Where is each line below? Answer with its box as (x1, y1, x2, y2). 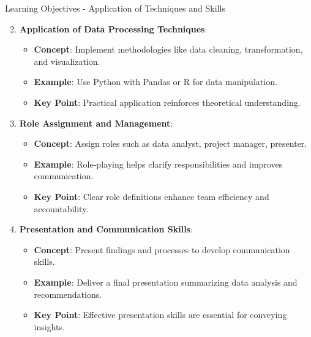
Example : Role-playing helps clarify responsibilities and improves (34, 157, 283, 170)
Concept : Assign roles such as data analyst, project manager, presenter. (34, 137, 307, 150)
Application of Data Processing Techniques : (19, 22, 208, 35)
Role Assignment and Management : (19, 116, 173, 129)
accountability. (34, 202, 89, 215)
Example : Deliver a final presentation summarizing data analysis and (34, 275, 298, 288)
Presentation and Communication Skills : (19, 223, 193, 235)
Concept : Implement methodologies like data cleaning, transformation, (34, 43, 303, 56)
